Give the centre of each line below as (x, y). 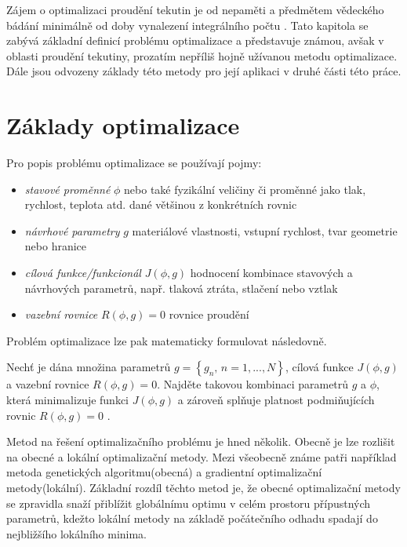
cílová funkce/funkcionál (83, 273)
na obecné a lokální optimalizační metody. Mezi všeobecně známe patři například (202, 456)
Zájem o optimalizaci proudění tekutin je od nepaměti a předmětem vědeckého (195, 9)
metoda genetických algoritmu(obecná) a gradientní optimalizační (164, 472)
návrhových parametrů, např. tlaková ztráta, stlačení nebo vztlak (181, 288)
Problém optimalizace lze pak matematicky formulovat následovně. (167, 340)
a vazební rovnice (48, 384)
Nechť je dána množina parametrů (89, 367)
